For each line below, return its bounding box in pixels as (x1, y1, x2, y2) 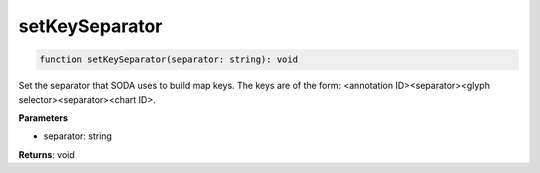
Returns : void (18, 148, 75, 160)
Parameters (18, 111, 69, 124)
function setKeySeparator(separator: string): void (39, 54, 299, 65)
